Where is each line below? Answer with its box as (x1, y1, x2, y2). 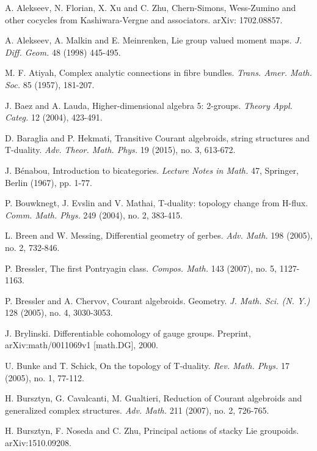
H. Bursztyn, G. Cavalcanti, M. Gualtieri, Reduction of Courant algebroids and (5, 392, 302, 404)
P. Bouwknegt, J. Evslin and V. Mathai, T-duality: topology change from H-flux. (5, 196, 308, 209)
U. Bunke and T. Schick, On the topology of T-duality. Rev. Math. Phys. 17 (5, 359, 290, 372)
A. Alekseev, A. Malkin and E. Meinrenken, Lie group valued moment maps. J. (5, 34, 302, 47)
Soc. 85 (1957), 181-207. (5, 78, 95, 91)
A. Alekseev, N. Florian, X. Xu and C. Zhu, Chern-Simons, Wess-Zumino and (5, 1, 296, 13)
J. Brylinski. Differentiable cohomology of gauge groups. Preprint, (5, 326, 251, 339)
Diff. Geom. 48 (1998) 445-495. (5, 45, 121, 58)
